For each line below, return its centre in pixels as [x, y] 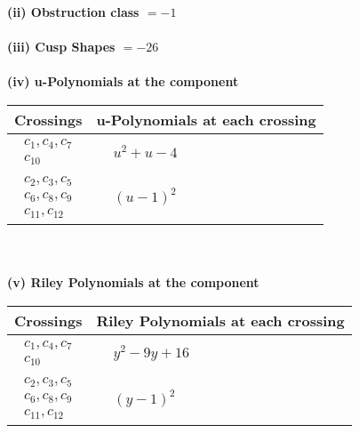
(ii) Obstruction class [73, 12]
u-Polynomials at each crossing [206, 119]
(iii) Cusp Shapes [61, 47]
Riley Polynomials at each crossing [220, 321]
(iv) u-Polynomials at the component [123, 81]
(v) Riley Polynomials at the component [133, 282]
